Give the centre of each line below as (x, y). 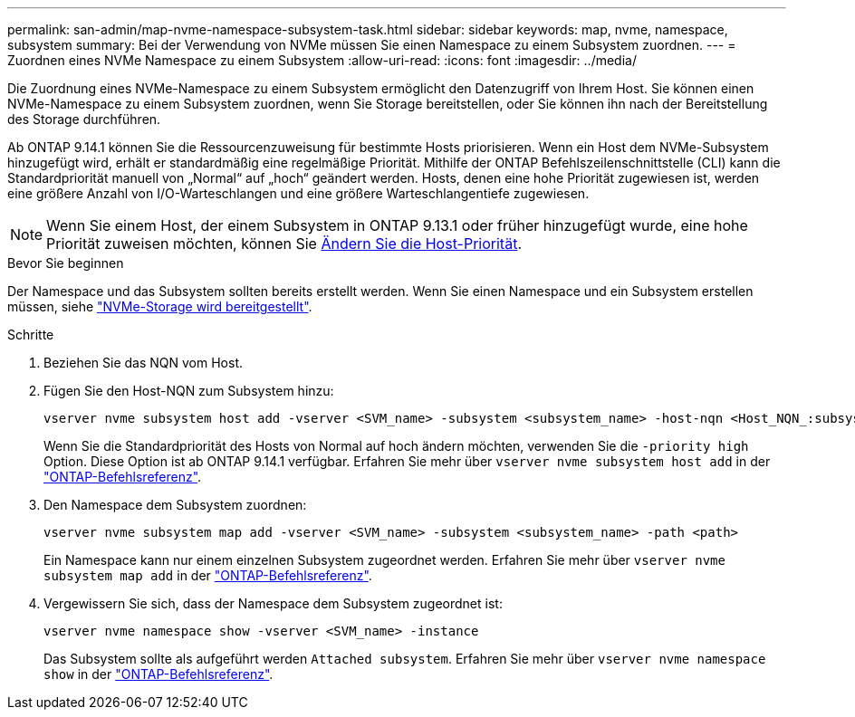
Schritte (31, 335)
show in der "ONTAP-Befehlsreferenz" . (159, 674)
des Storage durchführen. (84, 119)
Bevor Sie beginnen (66, 263)
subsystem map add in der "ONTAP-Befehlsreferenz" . (208, 575)
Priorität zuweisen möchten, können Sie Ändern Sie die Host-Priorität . (284, 244)
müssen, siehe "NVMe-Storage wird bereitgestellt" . (160, 306)
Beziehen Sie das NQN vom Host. (144, 363)
